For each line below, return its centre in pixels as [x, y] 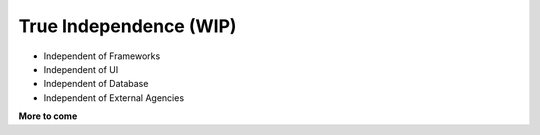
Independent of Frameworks [102, 56]
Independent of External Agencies [114, 97]
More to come [48, 116]
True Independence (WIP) [127, 26]
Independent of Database [96, 84]
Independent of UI [81, 69]
